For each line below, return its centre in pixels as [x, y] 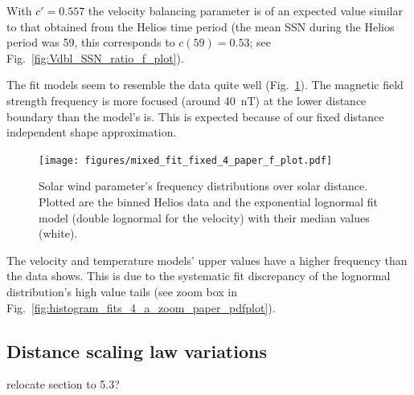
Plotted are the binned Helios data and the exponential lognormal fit [208, 202]
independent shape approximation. [92, 132]
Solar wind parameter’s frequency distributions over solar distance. [203, 186]
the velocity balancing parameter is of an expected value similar [245, 10]
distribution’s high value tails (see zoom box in [122, 291]
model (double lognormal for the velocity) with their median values [204, 217]
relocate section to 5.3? [63, 384]
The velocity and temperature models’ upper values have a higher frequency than [207, 260]
